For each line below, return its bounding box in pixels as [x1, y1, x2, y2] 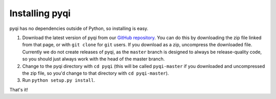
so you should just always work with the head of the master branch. [22, 56, 165, 62]
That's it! [9, 86, 28, 92]
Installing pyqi [9, 8, 71, 19]
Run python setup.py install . [22, 77, 96, 83]
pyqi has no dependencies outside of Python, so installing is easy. [9, 25, 148, 31]
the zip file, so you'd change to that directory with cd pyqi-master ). [22, 70, 169, 76]
